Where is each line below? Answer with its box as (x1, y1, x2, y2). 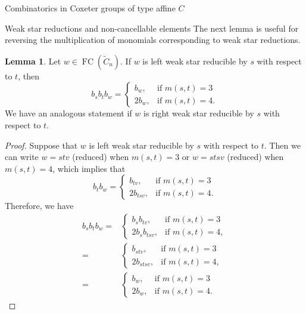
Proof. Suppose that (5, 138, 78, 151)
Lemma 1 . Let (5, 54, 61, 67)
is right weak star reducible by (143, 107, 254, 119)
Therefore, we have (5, 199, 74, 212)
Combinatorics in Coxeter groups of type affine (5, 2, 176, 14)
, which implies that (52, 162, 126, 174)
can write (5, 150, 39, 163)
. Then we (264, 138, 301, 151)
